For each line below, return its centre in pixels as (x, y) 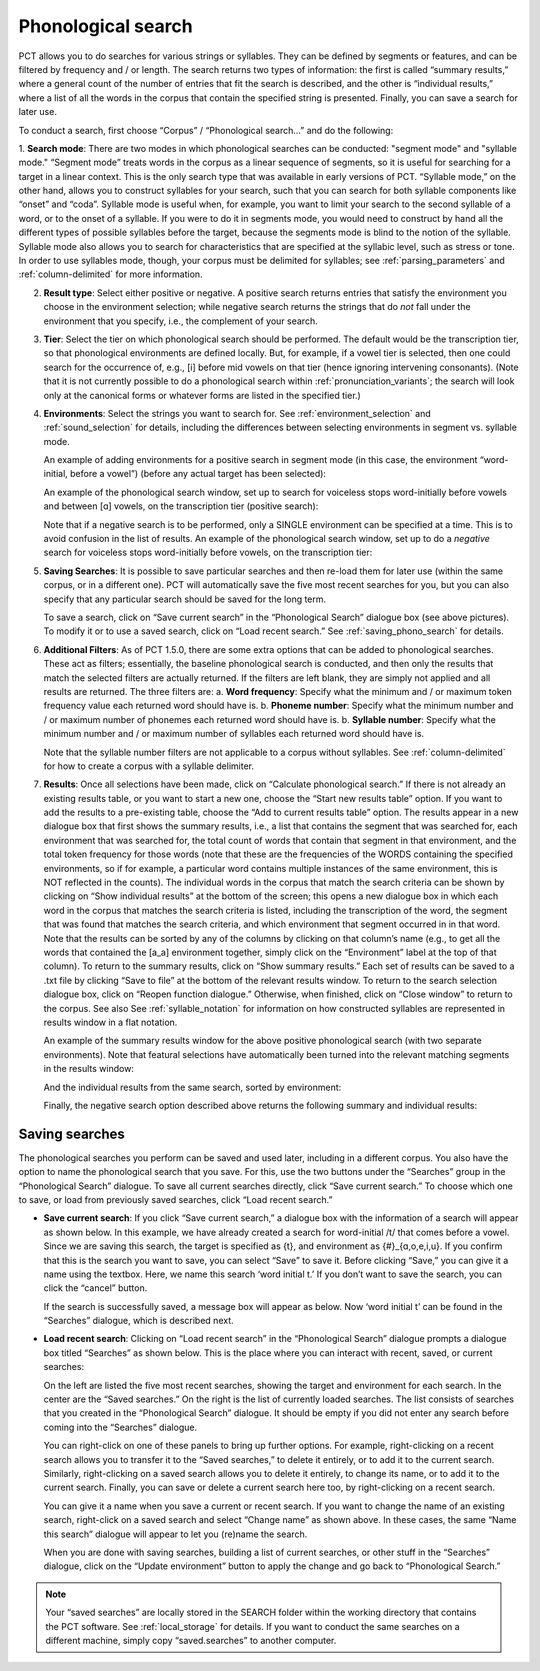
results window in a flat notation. (110, 1022)
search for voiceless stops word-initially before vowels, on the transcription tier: (208, 552)
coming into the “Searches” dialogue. (120, 1427)
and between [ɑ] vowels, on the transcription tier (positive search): (181, 506)
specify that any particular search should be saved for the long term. (185, 599)
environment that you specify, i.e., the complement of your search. (181, 321)
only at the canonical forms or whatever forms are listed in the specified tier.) (202, 395)
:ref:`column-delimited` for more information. (111, 274)
